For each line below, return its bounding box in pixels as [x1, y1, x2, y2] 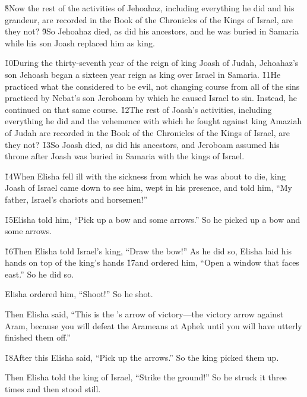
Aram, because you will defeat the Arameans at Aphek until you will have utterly [5, 319, 302, 332]
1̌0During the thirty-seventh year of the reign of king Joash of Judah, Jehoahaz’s [5, 56, 299, 69]
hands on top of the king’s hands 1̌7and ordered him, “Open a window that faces [5, 256, 299, 269]
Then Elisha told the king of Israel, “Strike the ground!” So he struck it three [5, 371, 287, 383]
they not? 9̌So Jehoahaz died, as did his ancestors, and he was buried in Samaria [5, 25, 299, 37]
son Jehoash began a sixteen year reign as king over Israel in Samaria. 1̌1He [5, 68, 281, 80]
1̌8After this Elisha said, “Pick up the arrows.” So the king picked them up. [5, 351, 279, 363]
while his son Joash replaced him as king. [5, 36, 155, 49]
